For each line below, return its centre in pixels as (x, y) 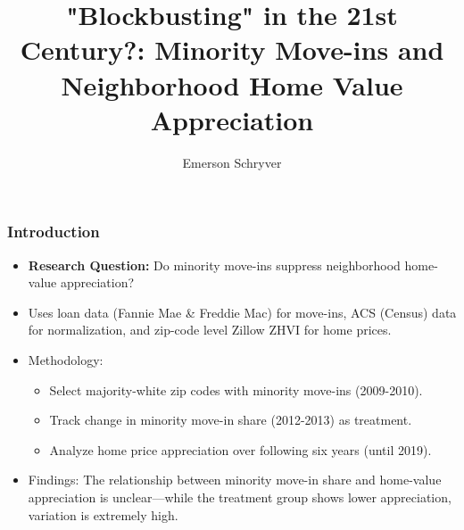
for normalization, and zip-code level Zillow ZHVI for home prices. (210, 330)
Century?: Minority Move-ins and (232, 50)
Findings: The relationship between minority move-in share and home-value (235, 480)
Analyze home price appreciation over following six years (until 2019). (240, 449)
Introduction (54, 232)
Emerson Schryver (232, 162)
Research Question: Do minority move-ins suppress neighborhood (214, 265)
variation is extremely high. (103, 514)
